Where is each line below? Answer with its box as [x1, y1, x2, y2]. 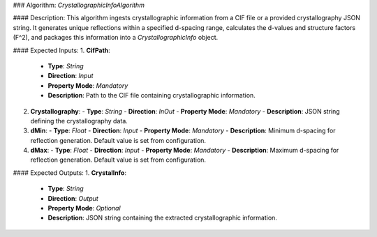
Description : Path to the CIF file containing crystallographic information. [47, 91, 256, 100]
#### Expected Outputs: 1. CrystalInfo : [13, 168, 127, 177]
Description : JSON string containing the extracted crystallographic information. [47, 213, 277, 222]
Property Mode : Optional [47, 204, 121, 213]
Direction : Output [47, 194, 99, 202]
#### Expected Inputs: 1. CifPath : [13, 46, 111, 54]
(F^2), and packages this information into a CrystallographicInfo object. [13, 33, 219, 42]
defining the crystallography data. [30, 116, 128, 125]
